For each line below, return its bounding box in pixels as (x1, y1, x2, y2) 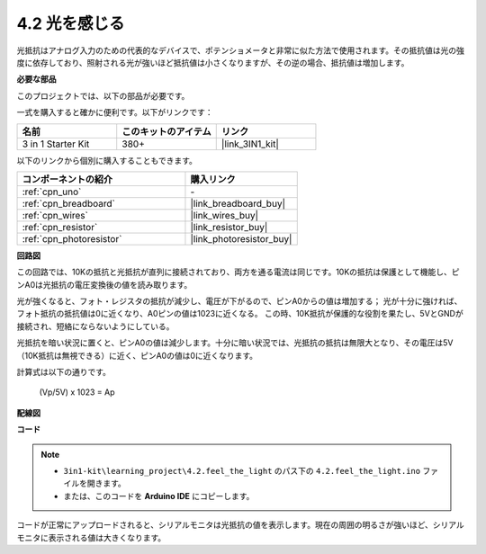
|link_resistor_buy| (190, 220, 268, 233)
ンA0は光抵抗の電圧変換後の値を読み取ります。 (16, 279, 193, 290)
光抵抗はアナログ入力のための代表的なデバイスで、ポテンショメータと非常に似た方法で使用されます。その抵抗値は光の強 (16, 45, 465, 56)
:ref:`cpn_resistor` (22, 220, 98, 233)
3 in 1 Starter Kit (22, 138, 90, 150)
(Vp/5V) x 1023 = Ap (39, 387, 116, 398)
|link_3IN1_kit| (220, 138, 279, 150)
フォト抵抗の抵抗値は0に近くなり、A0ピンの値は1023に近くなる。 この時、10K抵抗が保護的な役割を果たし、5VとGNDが (16, 308, 463, 319)
